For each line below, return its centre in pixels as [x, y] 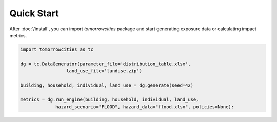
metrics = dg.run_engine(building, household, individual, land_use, [110, 99]
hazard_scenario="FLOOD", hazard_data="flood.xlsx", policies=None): [145, 107]
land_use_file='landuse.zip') [104, 71]
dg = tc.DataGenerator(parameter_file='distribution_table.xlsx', [105, 64]
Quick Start [34, 13]
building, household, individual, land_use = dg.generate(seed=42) [107, 85]
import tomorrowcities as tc [57, 49]
